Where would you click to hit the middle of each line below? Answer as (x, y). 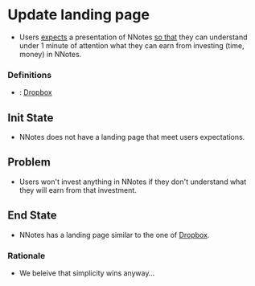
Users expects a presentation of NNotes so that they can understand (133, 37)
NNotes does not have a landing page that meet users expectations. (132, 137)
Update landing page (79, 15)
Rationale (27, 255)
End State (32, 216)
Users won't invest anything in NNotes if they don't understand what (133, 182)
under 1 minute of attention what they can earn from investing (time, (132, 45)
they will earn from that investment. (78, 190)
